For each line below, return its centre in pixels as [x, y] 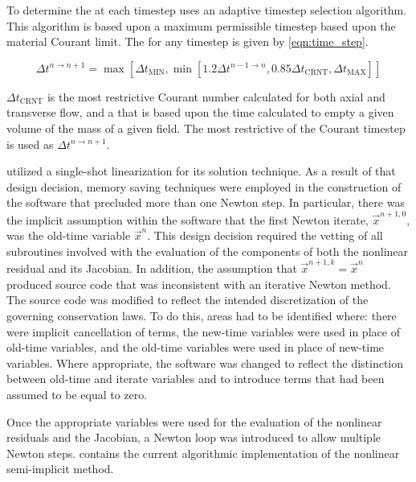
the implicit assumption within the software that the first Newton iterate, [188, 219]
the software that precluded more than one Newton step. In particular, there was [206, 202]
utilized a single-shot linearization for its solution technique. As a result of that [201, 171]
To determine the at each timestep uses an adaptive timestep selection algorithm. [207, 10]
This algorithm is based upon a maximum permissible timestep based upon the [201, 25]
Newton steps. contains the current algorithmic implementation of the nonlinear [203, 453]
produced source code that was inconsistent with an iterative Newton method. [199, 284]
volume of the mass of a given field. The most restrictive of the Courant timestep [206, 128]
